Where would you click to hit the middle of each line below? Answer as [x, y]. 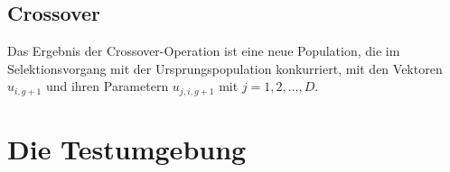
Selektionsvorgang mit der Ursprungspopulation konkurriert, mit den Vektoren [225, 68]
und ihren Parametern [107, 86]
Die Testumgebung [127, 149]
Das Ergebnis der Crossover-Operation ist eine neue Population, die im [204, 51]
